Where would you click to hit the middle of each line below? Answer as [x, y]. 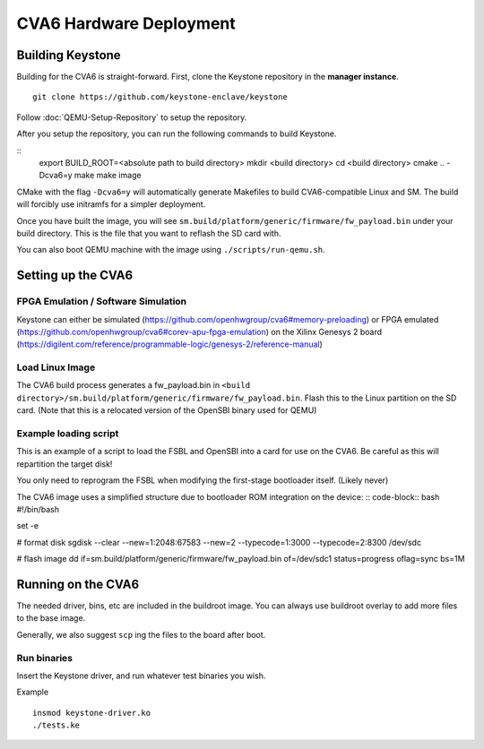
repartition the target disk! [65, 464]
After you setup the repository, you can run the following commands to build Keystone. [177, 133]
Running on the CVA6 [78, 584]
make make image [108, 176]
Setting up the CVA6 [75, 275]
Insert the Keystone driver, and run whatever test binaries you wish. [141, 676]
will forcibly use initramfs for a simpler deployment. [111, 204]
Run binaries [45, 658]
